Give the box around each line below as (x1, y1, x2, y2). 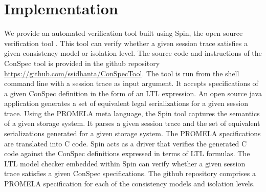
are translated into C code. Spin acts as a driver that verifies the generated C (4, 138, 247, 148)
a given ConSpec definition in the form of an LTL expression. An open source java (4, 88, 262, 98)
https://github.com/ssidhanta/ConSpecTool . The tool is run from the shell (4, 68, 239, 78)
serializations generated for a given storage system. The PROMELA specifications (4, 128, 261, 139)
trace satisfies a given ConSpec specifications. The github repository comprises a (4, 168, 256, 179)
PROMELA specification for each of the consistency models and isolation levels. (4, 178, 255, 189)
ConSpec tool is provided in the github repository (4, 57, 160, 68)
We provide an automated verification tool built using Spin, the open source (4, 28, 243, 38)
